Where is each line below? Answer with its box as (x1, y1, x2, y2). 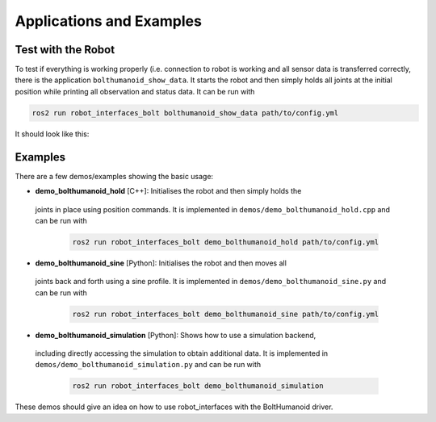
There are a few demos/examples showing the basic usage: (15, 171, 214, 181)
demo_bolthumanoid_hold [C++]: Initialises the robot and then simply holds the (35, 186, 302, 196)
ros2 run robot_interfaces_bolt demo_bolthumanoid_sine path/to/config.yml (72, 309, 379, 319)
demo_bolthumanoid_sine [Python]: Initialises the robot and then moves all (35, 258, 287, 268)
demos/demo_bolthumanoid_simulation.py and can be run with (35, 360, 262, 370)
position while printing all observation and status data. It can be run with (15, 86, 255, 96)
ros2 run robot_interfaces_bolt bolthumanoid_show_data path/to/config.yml (31, 108, 339, 117)
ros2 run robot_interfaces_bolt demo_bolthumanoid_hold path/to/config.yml (72, 237, 379, 246)
